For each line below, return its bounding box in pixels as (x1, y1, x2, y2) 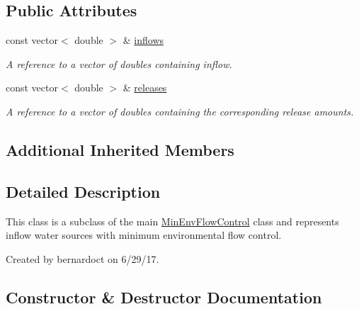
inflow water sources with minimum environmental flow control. (6, 227, 282, 242)
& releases (122, 80, 167, 95)
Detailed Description (6, 180, 161, 202)
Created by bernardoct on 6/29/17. (6, 251, 159, 266)
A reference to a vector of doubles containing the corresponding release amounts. (6, 103, 354, 118)
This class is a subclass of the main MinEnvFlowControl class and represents (6, 213, 339, 228)
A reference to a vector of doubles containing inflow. (6, 56, 232, 71)
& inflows (122, 33, 164, 47)
